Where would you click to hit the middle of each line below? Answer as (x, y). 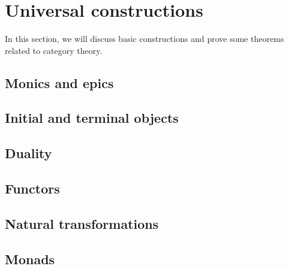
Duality (28, 153)
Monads (30, 259)
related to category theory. (54, 50)
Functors (32, 188)
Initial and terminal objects (92, 118)
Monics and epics (59, 82)
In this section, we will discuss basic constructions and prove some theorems (144, 39)
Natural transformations (82, 223)
